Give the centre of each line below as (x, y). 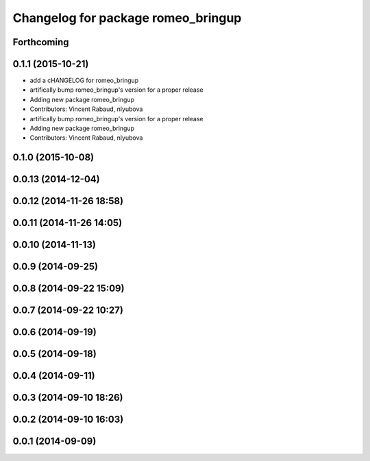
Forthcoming (41, 42)
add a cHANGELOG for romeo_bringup (84, 80)
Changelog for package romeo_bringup (127, 18)
